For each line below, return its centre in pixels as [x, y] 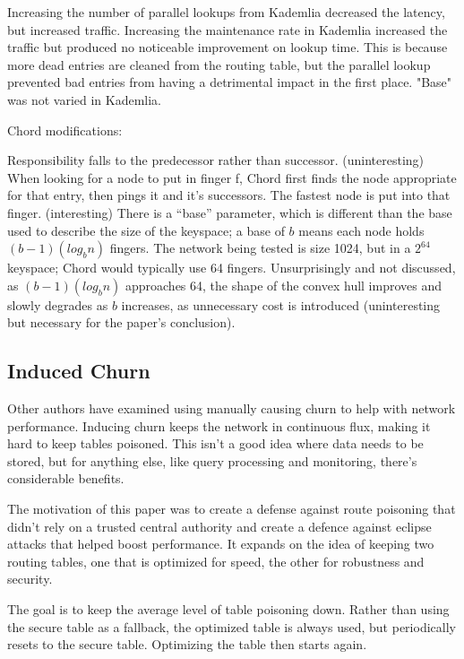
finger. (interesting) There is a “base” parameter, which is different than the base [230, 212]
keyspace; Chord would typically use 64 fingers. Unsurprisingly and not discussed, [232, 268]
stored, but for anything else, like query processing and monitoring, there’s [212, 460]
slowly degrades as [58, 304]
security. [30, 579]
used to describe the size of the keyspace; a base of [146, 230]
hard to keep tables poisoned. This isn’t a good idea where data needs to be [215, 443]
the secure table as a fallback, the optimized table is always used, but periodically [232, 626]
